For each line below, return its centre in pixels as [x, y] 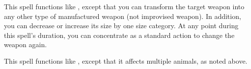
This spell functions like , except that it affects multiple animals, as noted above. [126, 60]
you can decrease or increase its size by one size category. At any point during [121, 26]
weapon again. [26, 44]
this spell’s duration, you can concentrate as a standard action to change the [119, 35]
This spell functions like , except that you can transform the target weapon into [124, 6]
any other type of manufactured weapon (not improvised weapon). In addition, [123, 16]
